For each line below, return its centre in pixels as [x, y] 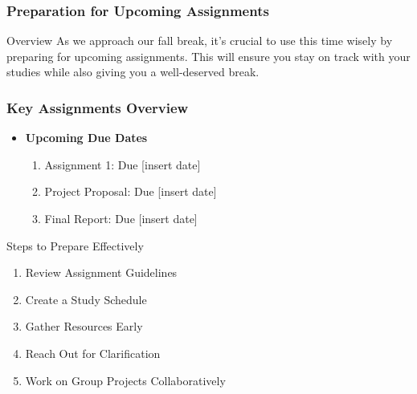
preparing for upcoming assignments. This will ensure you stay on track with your [208, 56]
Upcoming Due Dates [86, 138]
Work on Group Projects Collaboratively [125, 380]
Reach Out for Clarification [93, 353]
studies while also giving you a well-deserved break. [133, 72]
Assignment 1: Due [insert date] [123, 164]
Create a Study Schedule [86, 299]
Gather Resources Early [84, 326]
